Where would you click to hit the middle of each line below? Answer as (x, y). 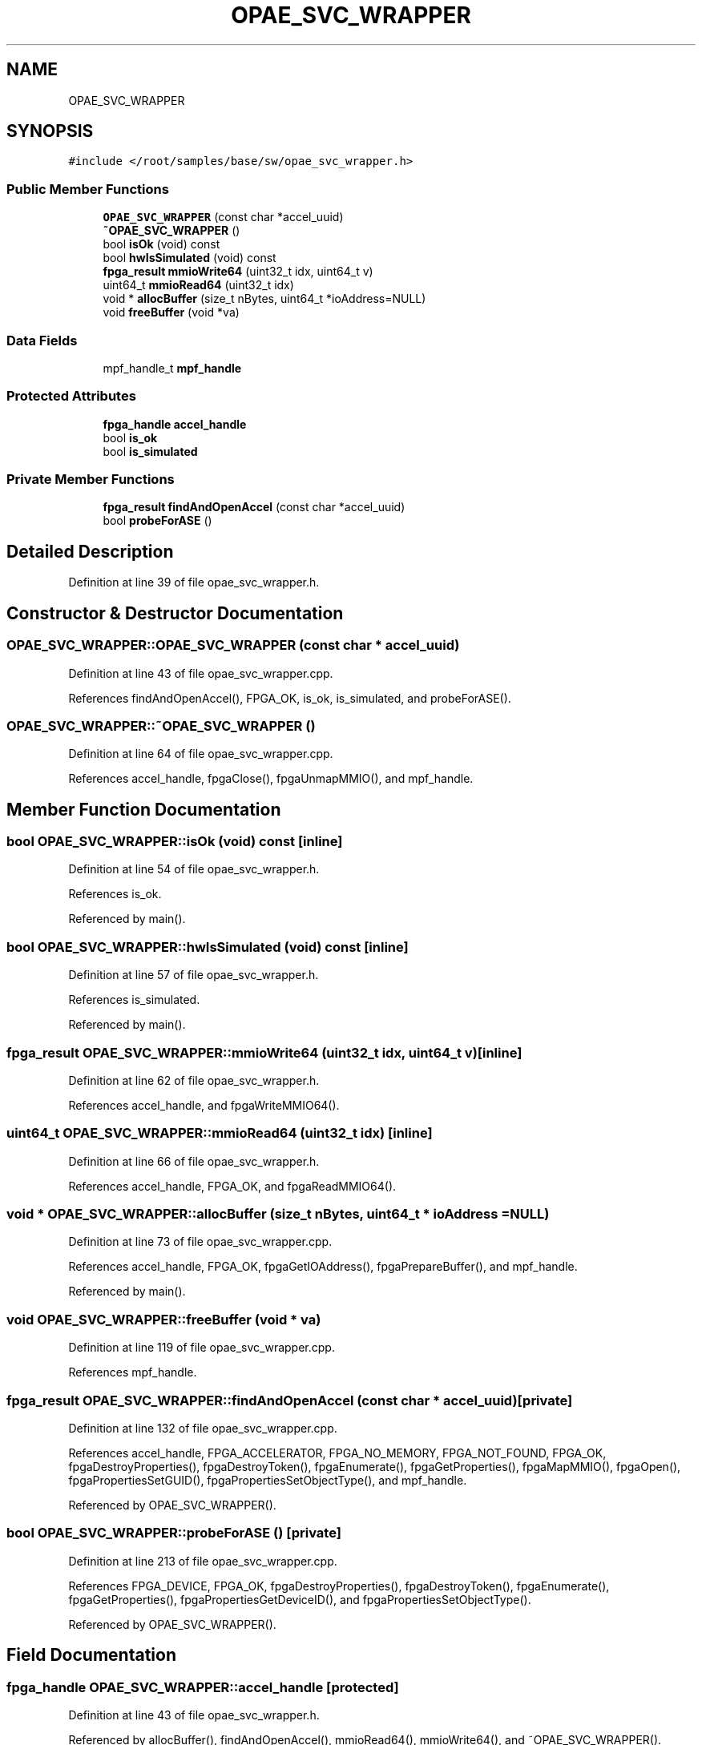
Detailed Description (90, 551)
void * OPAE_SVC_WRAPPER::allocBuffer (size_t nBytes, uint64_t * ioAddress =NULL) (278, 1214)
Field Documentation (91, 1655)
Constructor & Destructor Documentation (175, 613)
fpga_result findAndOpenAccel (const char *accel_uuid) (254, 507)
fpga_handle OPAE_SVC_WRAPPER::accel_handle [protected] (203, 1687)
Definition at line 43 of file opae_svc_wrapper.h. (194, 1715)
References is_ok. (115, 894)
